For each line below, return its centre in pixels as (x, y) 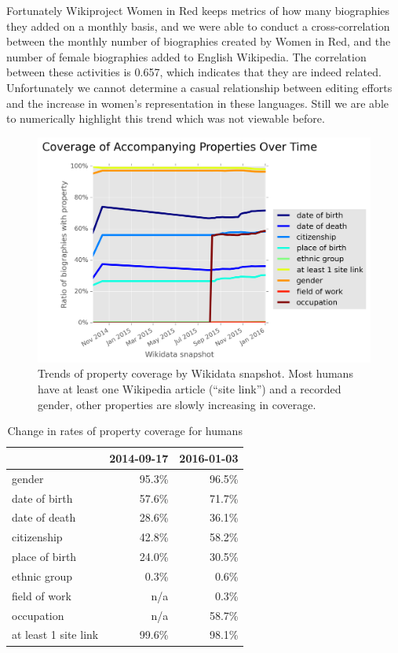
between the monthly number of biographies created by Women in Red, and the (199, 41)
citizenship (37, 537)
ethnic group (42, 576)
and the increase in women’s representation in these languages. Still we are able (198, 103)
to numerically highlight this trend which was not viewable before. (166, 118)
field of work (42, 595)
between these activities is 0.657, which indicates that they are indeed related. (194, 72)
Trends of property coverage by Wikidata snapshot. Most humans (195, 373)
